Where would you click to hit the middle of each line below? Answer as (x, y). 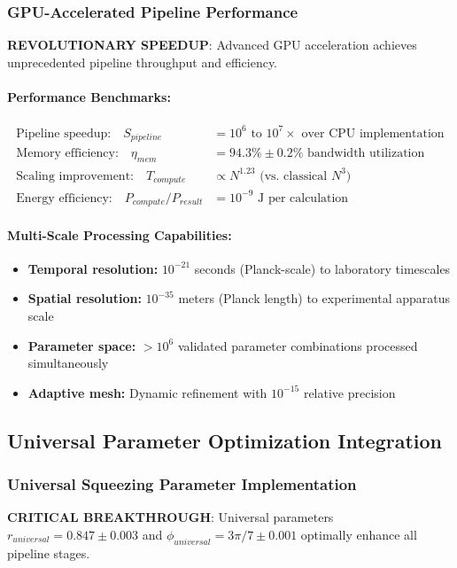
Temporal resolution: (93, 268)
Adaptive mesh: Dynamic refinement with (147, 392)
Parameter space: (82, 345)
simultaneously (68, 363)
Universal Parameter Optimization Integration (225, 440)
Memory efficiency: (67, 154)
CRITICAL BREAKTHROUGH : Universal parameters (170, 517)
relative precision (349, 392)
